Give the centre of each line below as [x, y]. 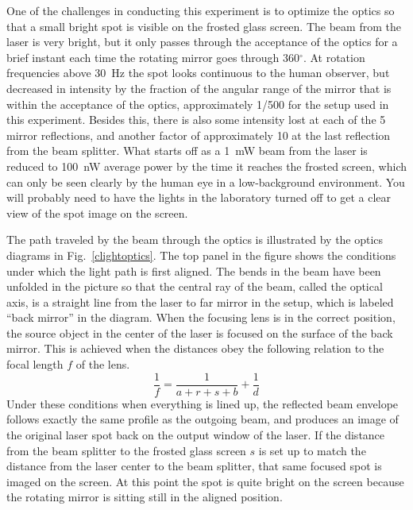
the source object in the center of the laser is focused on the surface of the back [200, 332]
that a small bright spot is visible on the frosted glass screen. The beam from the [204, 26]
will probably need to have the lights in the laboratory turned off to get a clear [199, 197]
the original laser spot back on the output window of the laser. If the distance [196, 434]
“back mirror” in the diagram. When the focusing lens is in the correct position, [201, 317]
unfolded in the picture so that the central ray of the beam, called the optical [195, 286]
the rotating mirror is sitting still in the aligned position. [145, 497]
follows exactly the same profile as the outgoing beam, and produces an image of [203, 419]
